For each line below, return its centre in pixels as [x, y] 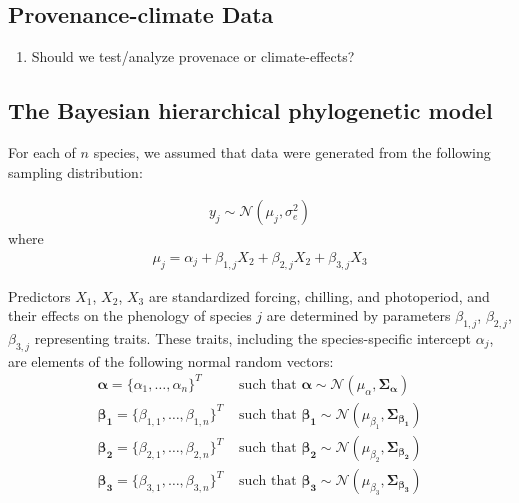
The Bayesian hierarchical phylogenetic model [250, 110]
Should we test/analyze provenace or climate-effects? [193, 56]
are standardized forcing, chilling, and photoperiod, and [319, 295]
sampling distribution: [75, 171]
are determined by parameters [358, 315]
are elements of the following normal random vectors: [171, 360]
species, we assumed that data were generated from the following [292, 152]
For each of [42, 152]
